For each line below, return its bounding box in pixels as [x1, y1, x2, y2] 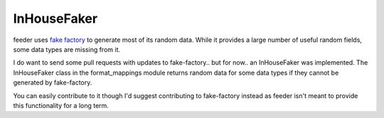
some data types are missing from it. [13, 45, 121, 53]
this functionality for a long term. [13, 101, 110, 109]
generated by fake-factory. [13, 78, 92, 87]
